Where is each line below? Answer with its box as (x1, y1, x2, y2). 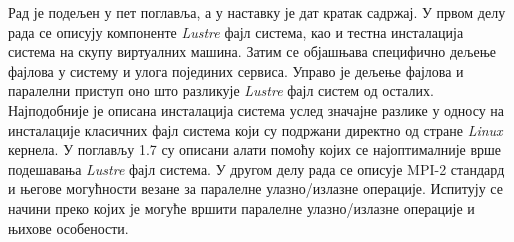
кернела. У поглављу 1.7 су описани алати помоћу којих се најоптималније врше (8, 139, 502, 160)
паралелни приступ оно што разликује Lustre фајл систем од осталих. (8, 80, 434, 101)
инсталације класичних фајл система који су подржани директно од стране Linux (8, 119, 503, 140)
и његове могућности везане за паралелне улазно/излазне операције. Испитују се (8, 178, 503, 199)
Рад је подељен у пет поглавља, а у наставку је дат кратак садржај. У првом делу (8, 2, 506, 22)
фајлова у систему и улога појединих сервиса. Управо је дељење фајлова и (8, 60, 464, 81)
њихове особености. (8, 217, 129, 238)
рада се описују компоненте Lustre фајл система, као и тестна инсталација (8, 21, 464, 42)
